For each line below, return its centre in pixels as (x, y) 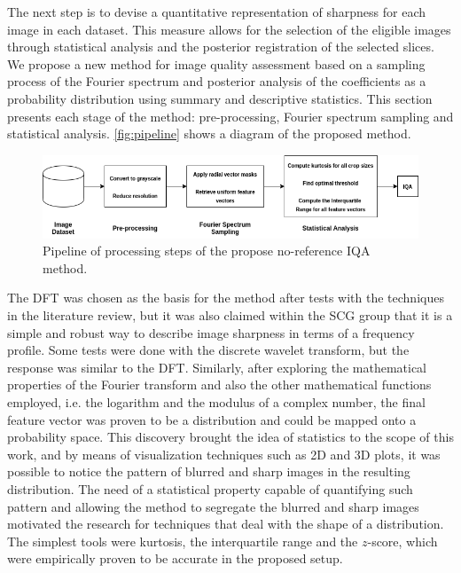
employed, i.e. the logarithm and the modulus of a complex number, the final (216, 402)
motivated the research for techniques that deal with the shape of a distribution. (226, 524)
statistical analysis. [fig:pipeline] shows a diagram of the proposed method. (209, 133)
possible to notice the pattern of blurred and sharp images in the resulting (209, 471)
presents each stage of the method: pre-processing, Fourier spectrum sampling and (230, 116)
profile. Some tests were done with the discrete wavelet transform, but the (208, 350)
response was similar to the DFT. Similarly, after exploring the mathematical (217, 367)
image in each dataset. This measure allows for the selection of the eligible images (229, 29)
